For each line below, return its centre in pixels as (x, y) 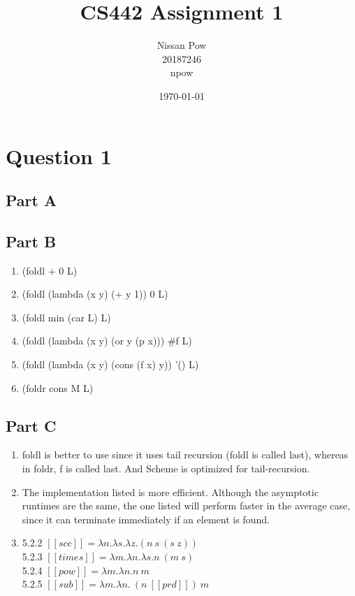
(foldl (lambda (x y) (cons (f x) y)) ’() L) (110, 364)
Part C (31, 425)
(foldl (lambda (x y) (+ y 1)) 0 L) (95, 294)
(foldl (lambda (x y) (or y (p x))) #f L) (107, 341)
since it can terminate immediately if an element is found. (146, 519)
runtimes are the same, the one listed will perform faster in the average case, (186, 506)
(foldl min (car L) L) (66, 317)
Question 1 (59, 155)
